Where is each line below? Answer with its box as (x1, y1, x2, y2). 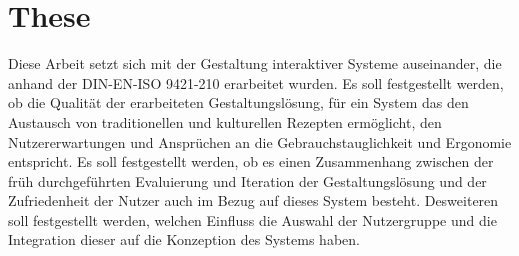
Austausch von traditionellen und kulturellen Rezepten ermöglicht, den (8, 111, 442, 132)
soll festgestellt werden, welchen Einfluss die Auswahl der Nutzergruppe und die (8, 209, 497, 230)
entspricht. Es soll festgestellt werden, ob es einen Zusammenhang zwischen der (8, 151, 494, 172)
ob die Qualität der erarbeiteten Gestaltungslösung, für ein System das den (8, 92, 469, 113)
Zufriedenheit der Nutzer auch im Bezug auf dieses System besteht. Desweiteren (8, 190, 499, 211)
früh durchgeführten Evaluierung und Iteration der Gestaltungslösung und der (8, 170, 487, 191)
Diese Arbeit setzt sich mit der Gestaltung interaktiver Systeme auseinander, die (8, 53, 502, 74)
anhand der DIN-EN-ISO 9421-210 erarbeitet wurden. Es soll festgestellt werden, (8, 72, 504, 93)
